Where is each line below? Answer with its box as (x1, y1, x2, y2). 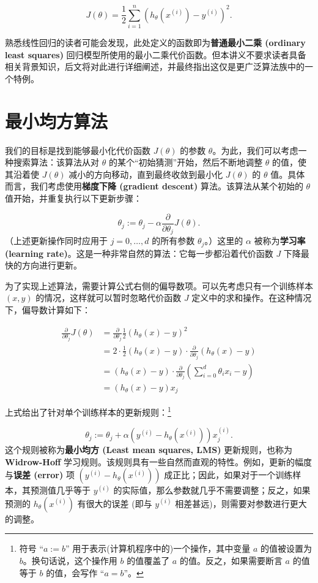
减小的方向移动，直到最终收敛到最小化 (68, 167, 223, 180)
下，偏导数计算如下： (5, 303, 91, 316)
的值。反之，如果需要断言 (179, 554, 283, 567)
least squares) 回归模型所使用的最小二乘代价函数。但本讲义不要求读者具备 (5, 48, 306, 61)
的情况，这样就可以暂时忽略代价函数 (35, 291, 182, 304)
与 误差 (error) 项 (5, 468, 75, 481)
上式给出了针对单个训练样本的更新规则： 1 (5, 404, 171, 418)
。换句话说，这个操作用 (23, 554, 117, 567)
